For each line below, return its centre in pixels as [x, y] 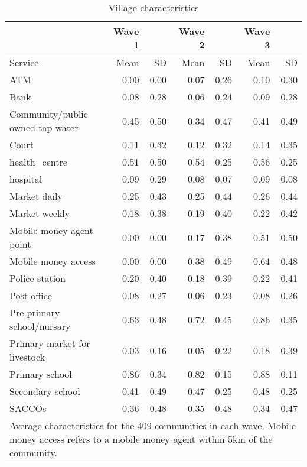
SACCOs [28, 408]
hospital [26, 179]
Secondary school [45, 391]
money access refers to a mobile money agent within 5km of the [141, 439]
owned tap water [44, 127]
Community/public [49, 114]
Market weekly [40, 213]
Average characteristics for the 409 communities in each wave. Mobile [153, 425]
